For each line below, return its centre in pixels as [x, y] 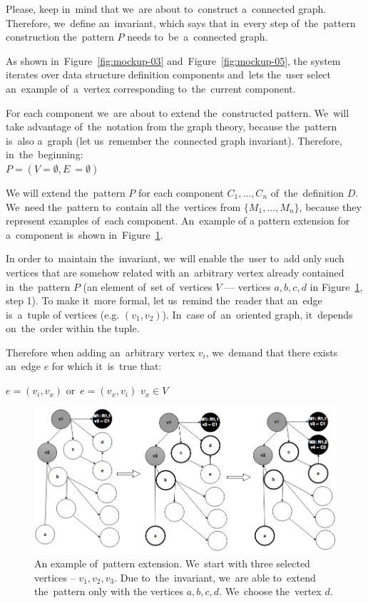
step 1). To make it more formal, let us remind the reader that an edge [164, 300]
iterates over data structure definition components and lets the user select [169, 74]
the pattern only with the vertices [109, 591]
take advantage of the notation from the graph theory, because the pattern [172, 127]
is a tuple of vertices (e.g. [63, 314]
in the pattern [38, 286]
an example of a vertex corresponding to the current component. [151, 88]
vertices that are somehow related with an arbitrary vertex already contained [175, 272]
